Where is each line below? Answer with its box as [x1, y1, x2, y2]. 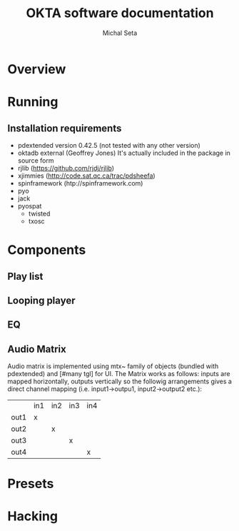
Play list [7, 270, 44, 283]
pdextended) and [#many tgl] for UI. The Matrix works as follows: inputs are [7, 370, 230, 378]
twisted [28, 209, 51, 218]
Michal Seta [102, 29, 138, 37]
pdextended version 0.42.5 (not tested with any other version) [17, 141, 201, 149]
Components [7, 242, 86, 258]
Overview [7, 61, 66, 77]
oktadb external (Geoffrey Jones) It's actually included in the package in [17, 148, 230, 157]
